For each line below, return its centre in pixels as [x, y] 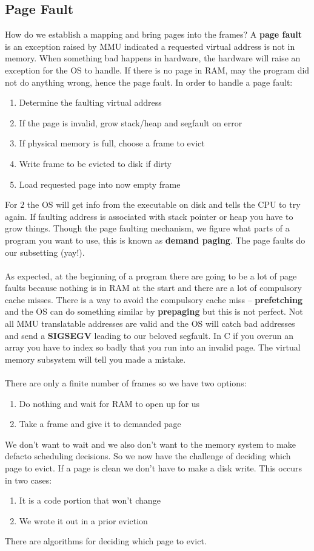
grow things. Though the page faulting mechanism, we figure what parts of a [147, 228]
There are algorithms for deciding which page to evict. [106, 541]
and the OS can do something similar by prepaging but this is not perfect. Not [154, 311]
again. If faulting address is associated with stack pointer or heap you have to [149, 216]
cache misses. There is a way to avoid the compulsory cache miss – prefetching [154, 299]
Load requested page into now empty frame [100, 184]
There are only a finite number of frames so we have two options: [126, 383]
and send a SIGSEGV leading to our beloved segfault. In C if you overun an [149, 335]
